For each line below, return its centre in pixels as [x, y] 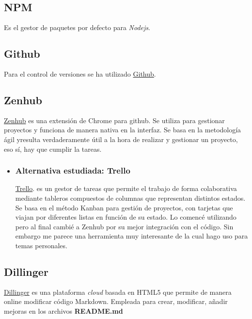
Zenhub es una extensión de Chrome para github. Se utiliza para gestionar [114, 120]
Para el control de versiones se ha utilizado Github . [80, 74]
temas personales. [41, 245]
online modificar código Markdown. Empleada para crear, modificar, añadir [116, 301]
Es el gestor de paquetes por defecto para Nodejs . [77, 27]
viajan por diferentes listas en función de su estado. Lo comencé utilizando [126, 217]
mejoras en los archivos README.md [63, 311]
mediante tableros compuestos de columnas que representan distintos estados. [130, 198]
